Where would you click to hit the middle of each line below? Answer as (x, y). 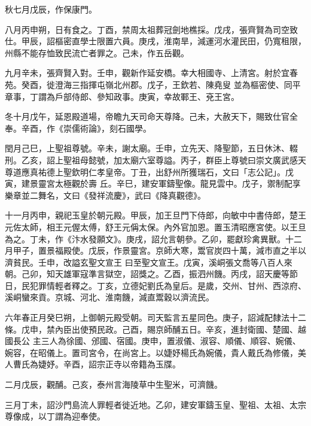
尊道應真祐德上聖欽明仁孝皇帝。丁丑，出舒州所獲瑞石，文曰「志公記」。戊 (149, 171)
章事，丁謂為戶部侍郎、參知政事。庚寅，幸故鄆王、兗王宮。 (122, 96)
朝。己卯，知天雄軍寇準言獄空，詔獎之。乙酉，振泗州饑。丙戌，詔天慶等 (147, 274)
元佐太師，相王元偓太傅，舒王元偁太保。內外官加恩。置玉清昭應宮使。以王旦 (155, 226)
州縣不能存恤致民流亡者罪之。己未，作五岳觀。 (97, 52)
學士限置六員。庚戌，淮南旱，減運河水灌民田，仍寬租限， (193, 41)
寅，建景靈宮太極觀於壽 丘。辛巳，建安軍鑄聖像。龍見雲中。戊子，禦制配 (149, 183)
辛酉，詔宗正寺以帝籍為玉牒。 (122, 364)
